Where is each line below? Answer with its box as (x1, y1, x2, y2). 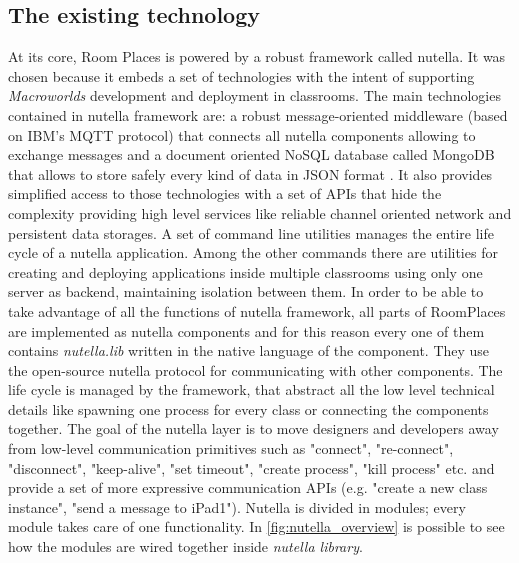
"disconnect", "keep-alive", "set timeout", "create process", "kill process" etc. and (8, 457, 495, 478)
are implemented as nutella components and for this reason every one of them (8, 320, 485, 341)
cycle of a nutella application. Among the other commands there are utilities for (8, 242, 498, 263)
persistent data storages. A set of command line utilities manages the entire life (8, 222, 494, 243)
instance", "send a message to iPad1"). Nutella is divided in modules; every (8, 496, 466, 517)
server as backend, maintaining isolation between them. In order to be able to (8, 281, 484, 302)
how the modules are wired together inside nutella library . (8, 536, 363, 557)
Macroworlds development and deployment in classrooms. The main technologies (8, 85, 501, 106)
